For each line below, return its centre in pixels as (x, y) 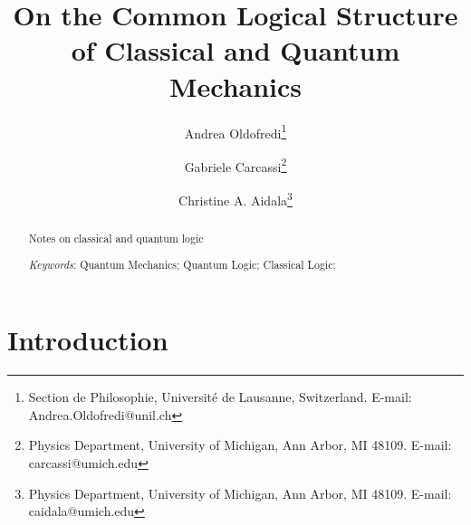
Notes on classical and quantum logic (116, 239)
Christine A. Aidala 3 (235, 199)
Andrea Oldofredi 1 (235, 131)
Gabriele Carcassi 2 (235, 165)
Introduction (88, 340)
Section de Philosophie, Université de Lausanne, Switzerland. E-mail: (220, 397)
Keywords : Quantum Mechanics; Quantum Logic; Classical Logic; (182, 264)
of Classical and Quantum (235, 50)
